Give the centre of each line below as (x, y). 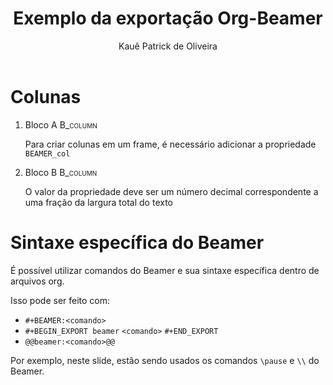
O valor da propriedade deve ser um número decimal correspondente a (171, 191)
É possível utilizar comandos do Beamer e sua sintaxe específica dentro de (165, 270)
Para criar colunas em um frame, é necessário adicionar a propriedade (170, 144)
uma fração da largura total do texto (98, 202)
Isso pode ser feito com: (60, 300)
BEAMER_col (47, 153)
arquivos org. (37, 281)
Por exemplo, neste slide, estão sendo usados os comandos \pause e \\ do (165, 360)
